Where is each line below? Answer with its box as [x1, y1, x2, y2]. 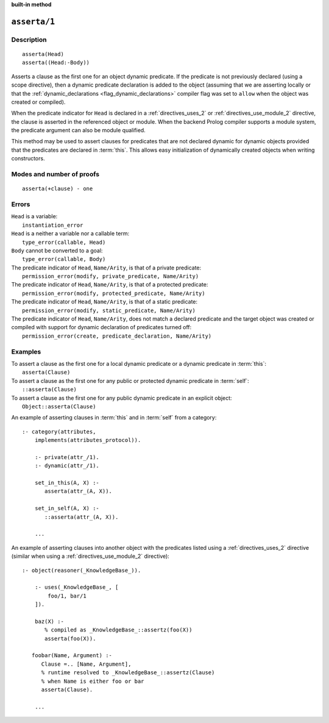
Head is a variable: [11, 213, 58, 220]
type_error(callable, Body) [22, 256, 106, 263]
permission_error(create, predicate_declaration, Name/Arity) [22, 332, 212, 340]
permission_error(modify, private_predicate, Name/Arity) [22, 273, 199, 280]
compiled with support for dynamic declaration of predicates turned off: [11, 324, 192, 331]
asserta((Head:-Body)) [22, 59, 90, 66]
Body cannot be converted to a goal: [11, 247, 103, 254]
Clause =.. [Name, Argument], [41, 660, 132, 668]
